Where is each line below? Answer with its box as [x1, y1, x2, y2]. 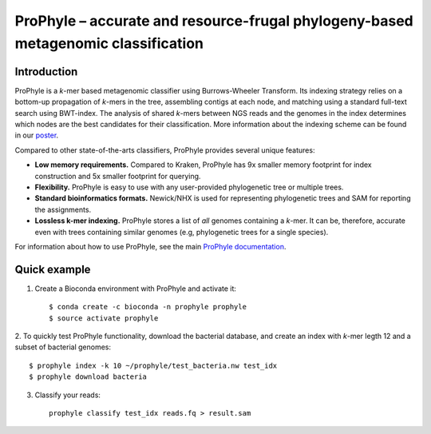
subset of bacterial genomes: [14, 342, 112, 352]
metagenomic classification [14, 34, 204, 52]
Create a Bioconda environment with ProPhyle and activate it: [34, 284, 237, 293]
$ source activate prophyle [49, 313, 159, 323]
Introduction [14, 65, 78, 78]
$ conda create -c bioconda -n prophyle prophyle [49, 302, 247, 312]
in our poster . [14, 130, 59, 140]
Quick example [14, 262, 91, 276]
